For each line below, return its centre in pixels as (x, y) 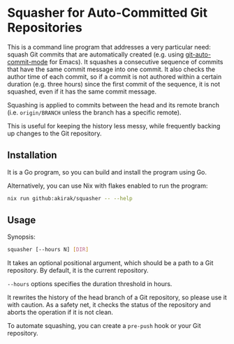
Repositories (45, 28)
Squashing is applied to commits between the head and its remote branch (114, 105)
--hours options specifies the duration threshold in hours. (90, 284)
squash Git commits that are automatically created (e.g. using (96, 54)
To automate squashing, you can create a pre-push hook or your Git (104, 326)
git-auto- (198, 54)
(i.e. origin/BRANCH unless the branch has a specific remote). (94, 112)
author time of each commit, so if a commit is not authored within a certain (115, 76)
